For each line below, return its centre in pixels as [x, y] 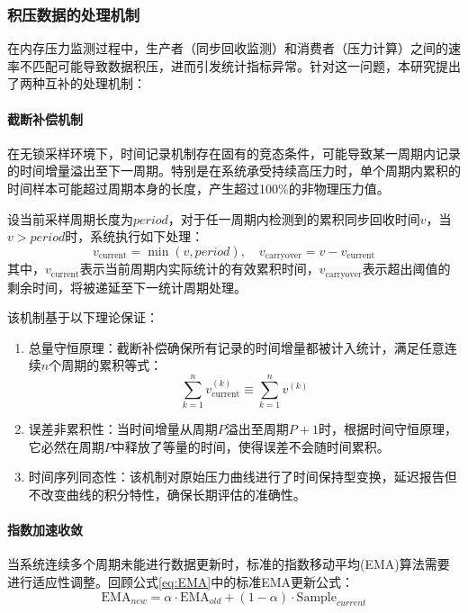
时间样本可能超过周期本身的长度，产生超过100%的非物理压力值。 [198, 188]
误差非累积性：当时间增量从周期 [123, 429]
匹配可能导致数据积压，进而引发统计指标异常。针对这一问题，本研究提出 [246, 65]
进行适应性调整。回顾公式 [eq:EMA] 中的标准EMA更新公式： [181, 581]
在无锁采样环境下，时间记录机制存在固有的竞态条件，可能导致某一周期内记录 [234, 153]
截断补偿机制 [45, 118]
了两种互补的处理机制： [76, 83]
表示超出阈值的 [406, 269]
